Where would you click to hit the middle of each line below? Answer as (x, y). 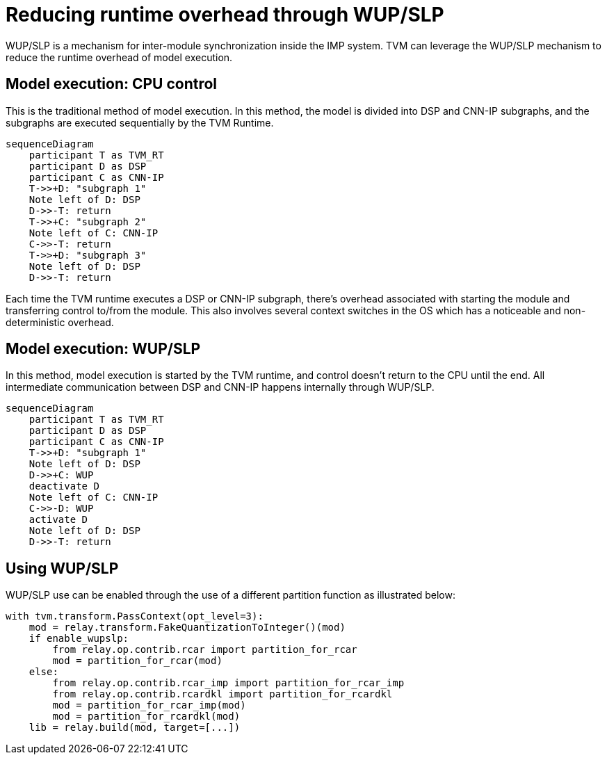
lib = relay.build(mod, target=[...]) (135, 728)
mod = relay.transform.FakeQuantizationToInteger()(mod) (187, 628)
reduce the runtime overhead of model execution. (119, 57)
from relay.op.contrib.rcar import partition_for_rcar (205, 650)
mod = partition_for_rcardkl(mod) (146, 717)
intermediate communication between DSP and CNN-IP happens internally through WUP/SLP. (220, 387)
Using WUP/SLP (62, 568)
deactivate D (64, 486)
